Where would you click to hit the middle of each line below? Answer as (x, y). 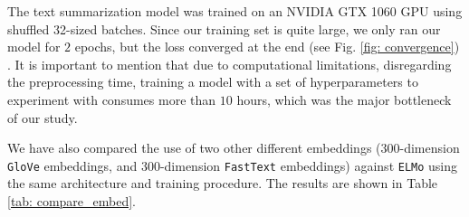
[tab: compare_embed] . (72, 201)
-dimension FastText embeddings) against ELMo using (309, 165)
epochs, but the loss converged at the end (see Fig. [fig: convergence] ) (267, 47)
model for (34, 47)
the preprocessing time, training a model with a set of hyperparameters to (213, 82)
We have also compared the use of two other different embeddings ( (194, 148)
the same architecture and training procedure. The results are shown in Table (223, 183)
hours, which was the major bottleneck (344, 99)
